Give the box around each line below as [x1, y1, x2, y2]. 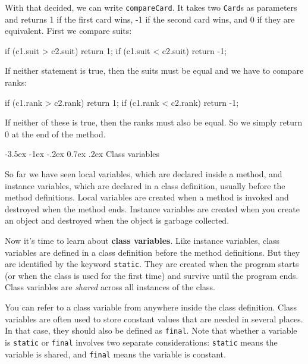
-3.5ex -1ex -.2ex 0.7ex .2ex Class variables [5, 148, 160, 160]
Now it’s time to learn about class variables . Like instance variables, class [5, 234, 280, 246]
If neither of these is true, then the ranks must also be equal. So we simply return [5, 116, 303, 128]
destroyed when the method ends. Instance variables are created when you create [5, 202, 300, 215]
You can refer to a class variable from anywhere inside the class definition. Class [5, 301, 297, 313]
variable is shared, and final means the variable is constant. [5, 347, 226, 360]
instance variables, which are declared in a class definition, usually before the [5, 179, 285, 192]
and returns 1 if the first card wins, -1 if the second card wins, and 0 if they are [5, 12, 295, 25]
